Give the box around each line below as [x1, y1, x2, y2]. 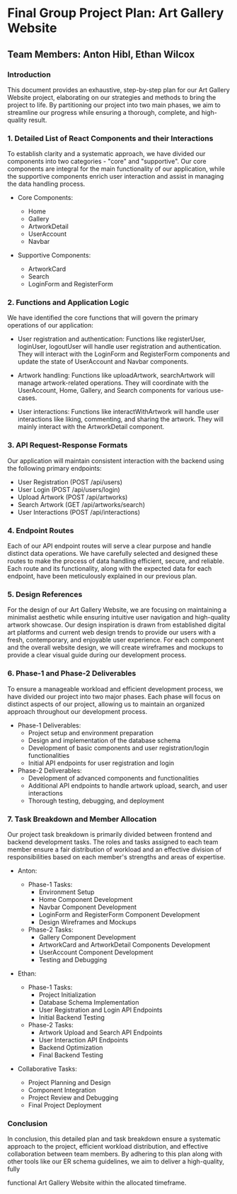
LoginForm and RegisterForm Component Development [38, 910, 200, 919]
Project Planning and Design [28, 1078, 111, 1086]
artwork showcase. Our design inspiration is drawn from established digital [7, 620, 226, 629]
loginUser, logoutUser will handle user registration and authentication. [17, 342, 221, 351]
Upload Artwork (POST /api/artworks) [17, 493, 128, 501]
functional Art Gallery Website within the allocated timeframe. [7, 1178, 187, 1187]
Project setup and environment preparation [28, 728, 154, 737]
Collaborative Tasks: [17, 1064, 78, 1073]
